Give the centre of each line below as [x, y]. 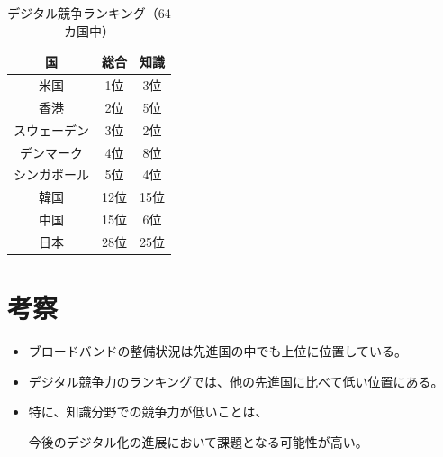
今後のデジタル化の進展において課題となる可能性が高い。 [198, 441]
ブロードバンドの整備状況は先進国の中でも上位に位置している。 [218, 351]
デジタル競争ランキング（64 [89, 13]
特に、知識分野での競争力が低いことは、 [148, 411]
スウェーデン [51, 129]
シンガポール [51, 174]
